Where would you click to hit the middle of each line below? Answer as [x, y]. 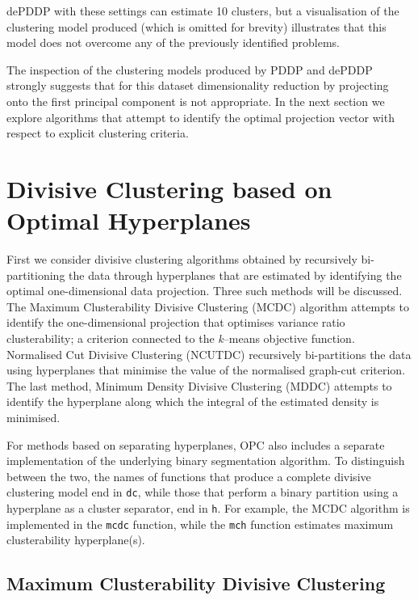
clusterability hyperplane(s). [76, 540]
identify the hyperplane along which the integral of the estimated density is [193, 401]
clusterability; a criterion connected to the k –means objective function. [181, 338]
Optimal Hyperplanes [129, 220]
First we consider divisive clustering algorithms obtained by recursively [182, 259]
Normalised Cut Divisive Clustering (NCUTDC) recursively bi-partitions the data [209, 354]
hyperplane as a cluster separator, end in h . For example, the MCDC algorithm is [208, 508]
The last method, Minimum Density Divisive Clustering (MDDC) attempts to [199, 385]
